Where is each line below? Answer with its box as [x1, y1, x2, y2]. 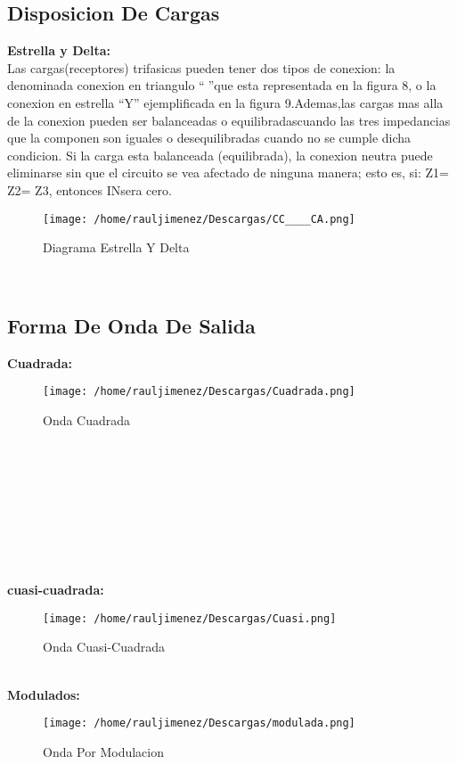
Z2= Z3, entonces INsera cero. [7, 180, 172, 199]
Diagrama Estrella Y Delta [43, 238, 190, 257]
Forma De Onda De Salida [7, 311, 256, 339]
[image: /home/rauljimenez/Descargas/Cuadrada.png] [43, 385, 355, 398]
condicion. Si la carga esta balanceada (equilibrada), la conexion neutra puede [7, 145, 433, 164]
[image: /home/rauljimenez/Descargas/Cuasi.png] [43, 612, 337, 625]
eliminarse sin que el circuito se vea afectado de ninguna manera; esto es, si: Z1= [7, 163, 449, 182]
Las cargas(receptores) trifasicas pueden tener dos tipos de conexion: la [7, 58, 396, 77]
